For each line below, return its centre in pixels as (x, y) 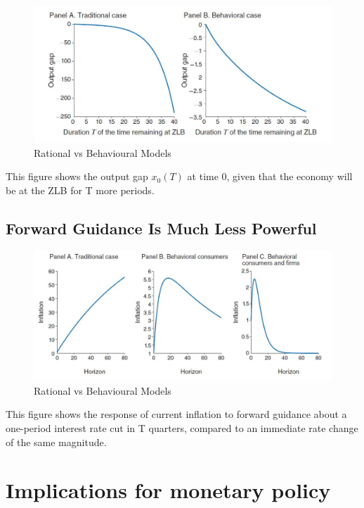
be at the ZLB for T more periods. (80, 190)
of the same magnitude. (56, 442)
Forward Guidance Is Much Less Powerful (161, 228)
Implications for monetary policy (168, 490)
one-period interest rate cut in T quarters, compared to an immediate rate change (182, 427)
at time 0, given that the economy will (270, 176)
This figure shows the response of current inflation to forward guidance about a (176, 414)
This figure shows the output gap (77, 176)
